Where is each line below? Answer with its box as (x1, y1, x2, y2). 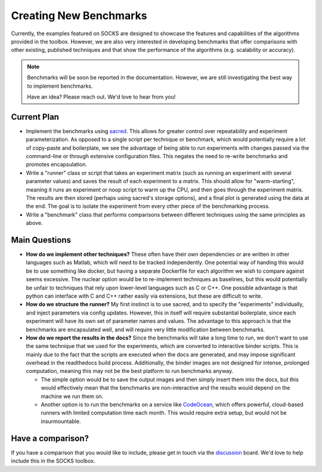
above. (26, 220, 43, 227)
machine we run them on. (41, 393, 104, 400)
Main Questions (11, 235, 72, 245)
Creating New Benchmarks (11, 9, 147, 22)
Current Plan (11, 112, 60, 122)
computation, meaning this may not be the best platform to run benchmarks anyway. (26, 368, 234, 375)
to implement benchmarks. (27, 82, 93, 90)
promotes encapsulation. (26, 161, 88, 168)
